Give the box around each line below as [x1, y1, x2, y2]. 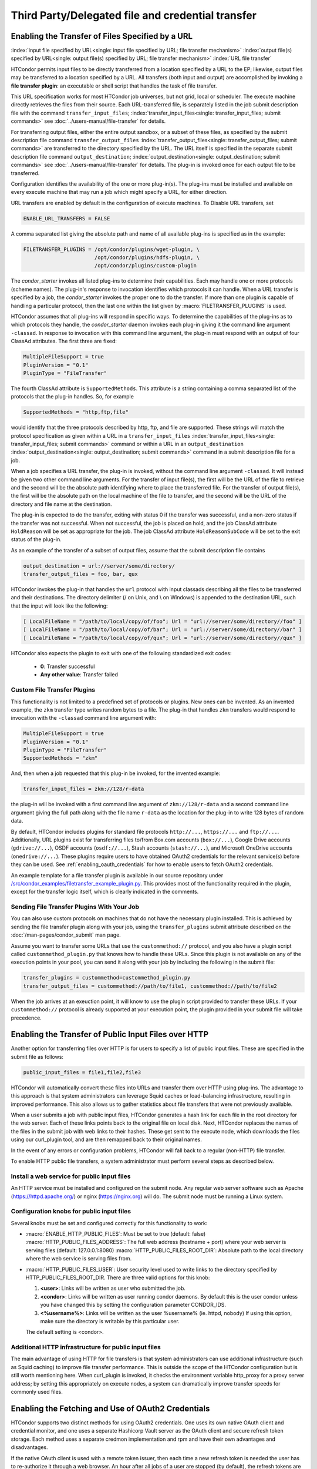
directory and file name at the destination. [11, 500, 112, 508]
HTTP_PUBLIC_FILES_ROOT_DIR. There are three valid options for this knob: [25, 1274, 210, 1281]
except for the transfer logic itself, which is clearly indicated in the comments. [11, 888, 199, 896]
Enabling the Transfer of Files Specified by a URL [11, 31, 193, 41]
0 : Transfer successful [40, 663, 95, 670]
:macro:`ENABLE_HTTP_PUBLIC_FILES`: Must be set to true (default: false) [25, 1230, 206, 1237]
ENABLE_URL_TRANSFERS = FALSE [23, 215, 110, 222]
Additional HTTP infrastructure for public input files [11, 1343, 161, 1351]
